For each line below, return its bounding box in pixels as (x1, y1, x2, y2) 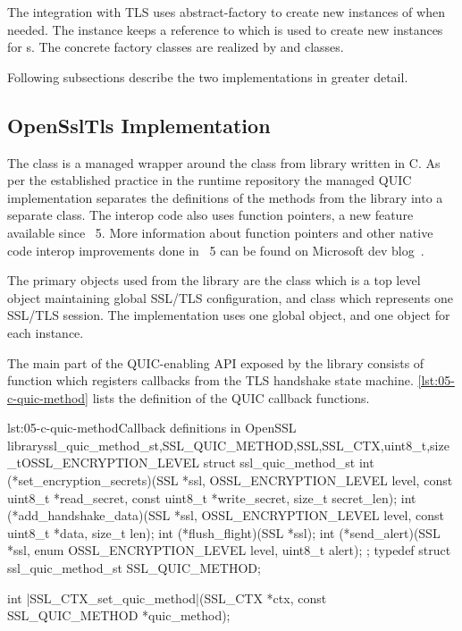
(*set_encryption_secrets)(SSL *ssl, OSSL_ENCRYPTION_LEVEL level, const (7, 471, 453, 490)
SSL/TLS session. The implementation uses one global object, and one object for (7, 306, 450, 324)
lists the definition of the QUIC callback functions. (92, 388, 370, 407)
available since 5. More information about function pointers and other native (7, 223, 433, 241)
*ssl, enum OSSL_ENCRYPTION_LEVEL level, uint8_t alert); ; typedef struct (7, 541, 451, 559)
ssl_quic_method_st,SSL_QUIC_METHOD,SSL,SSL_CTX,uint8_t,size (43, 435, 449, 454)
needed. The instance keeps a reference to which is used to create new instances (7, 20, 443, 38)
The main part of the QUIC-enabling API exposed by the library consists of (7, 353, 424, 372)
